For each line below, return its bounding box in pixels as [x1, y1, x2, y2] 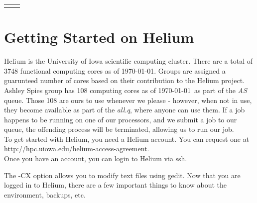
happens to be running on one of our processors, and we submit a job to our [4, 114, 237, 124]
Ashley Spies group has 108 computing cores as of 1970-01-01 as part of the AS [4, 85, 247, 95]
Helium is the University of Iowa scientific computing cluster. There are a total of [4, 56, 253, 66]
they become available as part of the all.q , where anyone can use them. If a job [4, 104, 245, 115]
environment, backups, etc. [4, 189, 86, 200]
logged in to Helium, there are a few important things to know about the [4, 180, 227, 190]
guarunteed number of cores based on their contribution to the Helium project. [4, 75, 245, 86]
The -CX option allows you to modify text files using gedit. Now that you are [4, 170, 241, 180]
